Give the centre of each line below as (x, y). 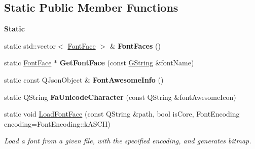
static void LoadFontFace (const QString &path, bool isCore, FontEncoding (122, 114)
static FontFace (28, 63)
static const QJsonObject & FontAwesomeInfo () (84, 79)
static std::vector (30, 45)
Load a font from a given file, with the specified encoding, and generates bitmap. (128, 141)
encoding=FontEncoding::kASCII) (57, 123)
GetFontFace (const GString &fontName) (127, 63)
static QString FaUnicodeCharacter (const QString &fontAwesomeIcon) (120, 97)
